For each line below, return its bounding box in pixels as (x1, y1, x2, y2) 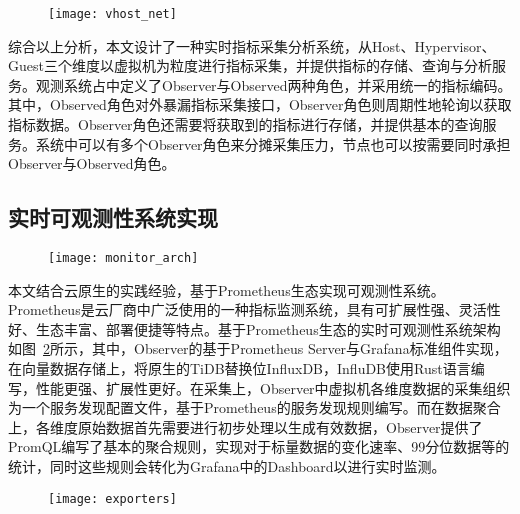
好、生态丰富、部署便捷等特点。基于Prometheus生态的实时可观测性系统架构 (8, 318, 501, 339)
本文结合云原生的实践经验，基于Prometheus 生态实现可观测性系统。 (8, 279, 445, 300)
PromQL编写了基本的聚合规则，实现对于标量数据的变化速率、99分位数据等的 (8, 436, 510, 457)
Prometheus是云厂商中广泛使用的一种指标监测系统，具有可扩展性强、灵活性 (8, 299, 501, 320)
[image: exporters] (48, 491, 177, 506)
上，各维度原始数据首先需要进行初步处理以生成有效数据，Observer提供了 (8, 416, 483, 437)
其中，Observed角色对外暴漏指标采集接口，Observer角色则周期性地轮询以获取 (8, 94, 512, 115)
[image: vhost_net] (48, 7, 177, 21)
